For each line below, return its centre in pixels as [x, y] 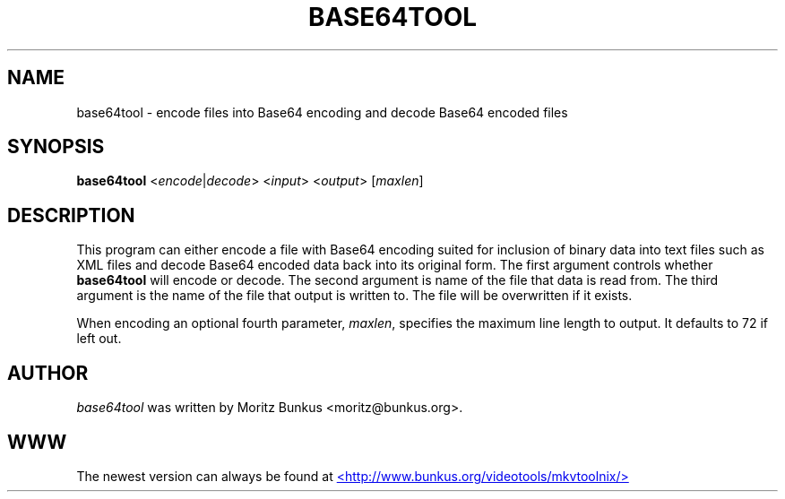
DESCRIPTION [71, 215]
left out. [99, 339]
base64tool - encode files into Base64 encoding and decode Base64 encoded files [322, 112]
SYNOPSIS [56, 147]
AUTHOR [48, 373]
